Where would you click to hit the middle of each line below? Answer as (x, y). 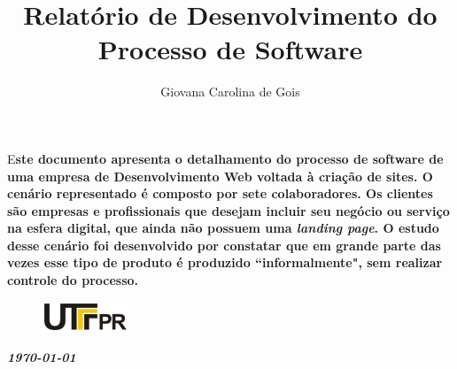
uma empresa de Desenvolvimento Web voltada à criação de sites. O (220, 176)
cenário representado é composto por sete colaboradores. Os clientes (220, 193)
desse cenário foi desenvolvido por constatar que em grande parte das (224, 245)
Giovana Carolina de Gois (230, 92)
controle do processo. (73, 280)
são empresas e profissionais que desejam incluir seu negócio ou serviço (228, 210)
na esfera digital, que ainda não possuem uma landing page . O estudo (223, 228)
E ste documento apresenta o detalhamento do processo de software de (225, 158)
